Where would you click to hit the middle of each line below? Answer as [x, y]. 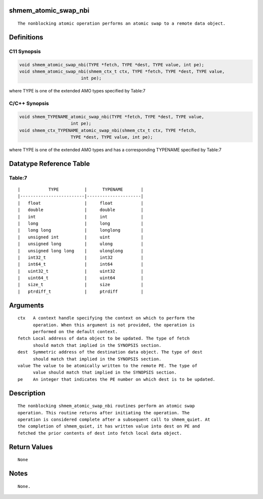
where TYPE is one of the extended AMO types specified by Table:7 [77, 91]
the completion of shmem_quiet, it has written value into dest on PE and [109, 426]
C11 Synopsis [25, 51]
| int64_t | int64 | [81, 264]
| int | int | [81, 217]
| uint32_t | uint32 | [81, 271]
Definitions [26, 37]
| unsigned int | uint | [81, 237]
